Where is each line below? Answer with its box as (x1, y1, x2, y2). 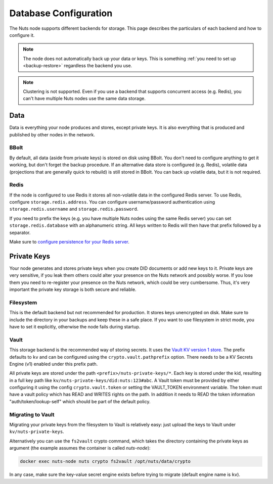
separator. (9, 229, 31, 235)
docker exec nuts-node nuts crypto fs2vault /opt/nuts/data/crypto (20, 459, 191, 464)
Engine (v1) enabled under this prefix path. (9, 361, 98, 367)
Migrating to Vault (9, 411, 55, 418)
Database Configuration (9, 8, 113, 19)
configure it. (9, 32, 35, 38)
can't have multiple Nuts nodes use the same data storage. (23, 95, 146, 102)
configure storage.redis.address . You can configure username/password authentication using (9, 199, 215, 205)
